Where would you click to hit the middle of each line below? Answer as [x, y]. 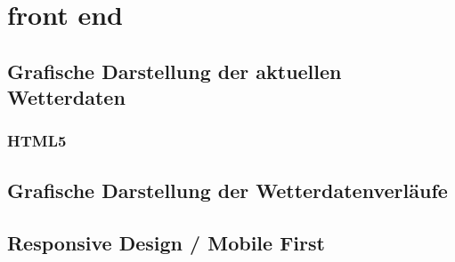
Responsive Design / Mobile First [166, 242]
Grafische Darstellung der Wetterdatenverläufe [227, 190]
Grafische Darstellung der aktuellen [175, 71]
